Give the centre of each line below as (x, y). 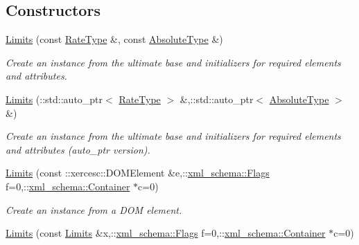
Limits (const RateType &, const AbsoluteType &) (114, 39)
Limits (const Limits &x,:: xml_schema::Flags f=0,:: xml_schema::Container (166, 233)
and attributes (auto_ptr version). (78, 149)
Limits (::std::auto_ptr (54, 99)
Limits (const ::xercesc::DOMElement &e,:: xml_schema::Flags (138, 173)
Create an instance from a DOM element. (94, 209)
